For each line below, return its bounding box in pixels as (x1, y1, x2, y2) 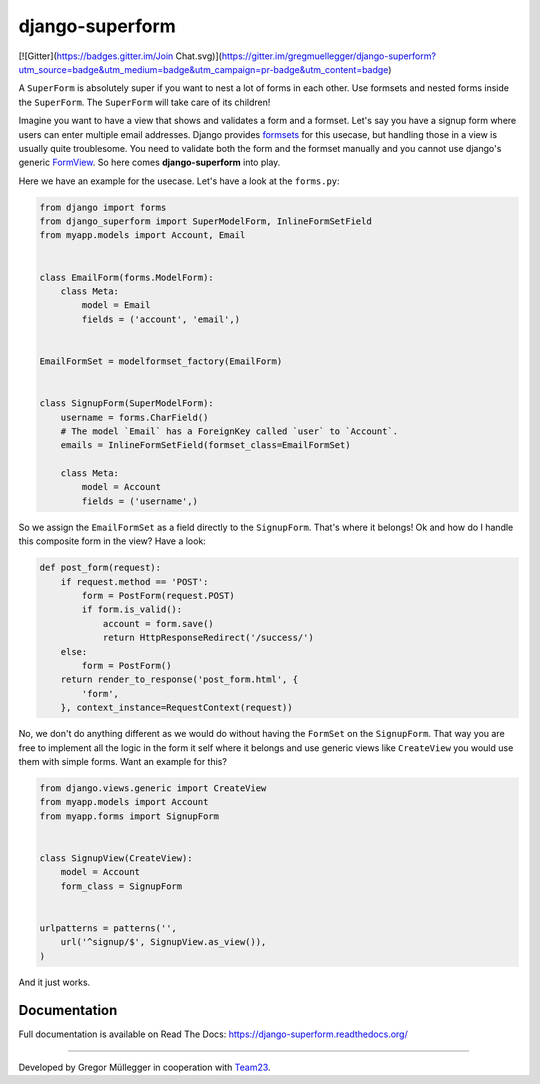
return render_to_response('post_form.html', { (60, 674, 299, 685)
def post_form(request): (39, 562, 162, 574)
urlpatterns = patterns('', (39, 922, 177, 934)
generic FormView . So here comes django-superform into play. (18, 156, 281, 169)
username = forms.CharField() (60, 411, 209, 423)
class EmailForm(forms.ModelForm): (39, 271, 214, 283)
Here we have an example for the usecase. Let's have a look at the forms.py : (18, 175, 340, 187)
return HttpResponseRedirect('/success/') (102, 632, 314, 644)
